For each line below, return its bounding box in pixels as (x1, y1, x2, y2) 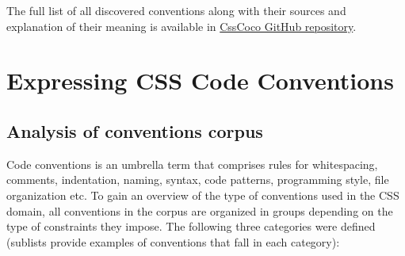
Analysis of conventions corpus (6, 118, 263, 143)
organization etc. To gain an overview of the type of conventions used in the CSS (6, 186, 399, 203)
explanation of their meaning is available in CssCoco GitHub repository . (6, 17, 357, 34)
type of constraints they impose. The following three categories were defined (6, 218, 376, 235)
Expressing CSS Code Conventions (6, 64, 394, 97)
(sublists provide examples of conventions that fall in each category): (6, 233, 340, 250)
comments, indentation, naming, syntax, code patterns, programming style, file (6, 171, 389, 188)
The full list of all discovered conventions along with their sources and (6, 2, 346, 18)
